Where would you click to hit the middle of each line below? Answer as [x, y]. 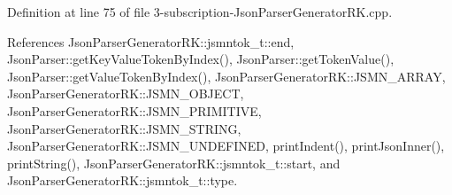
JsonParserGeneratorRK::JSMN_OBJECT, [126, 94]
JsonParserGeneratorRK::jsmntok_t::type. [123, 180]
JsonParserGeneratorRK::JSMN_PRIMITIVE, [134, 110]
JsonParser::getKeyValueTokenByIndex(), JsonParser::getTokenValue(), [201, 59]
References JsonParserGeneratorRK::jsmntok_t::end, [151, 41]
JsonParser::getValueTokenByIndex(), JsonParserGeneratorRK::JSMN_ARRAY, [226, 76]
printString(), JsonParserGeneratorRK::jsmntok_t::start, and [174, 163]
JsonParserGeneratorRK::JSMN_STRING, [124, 128]
